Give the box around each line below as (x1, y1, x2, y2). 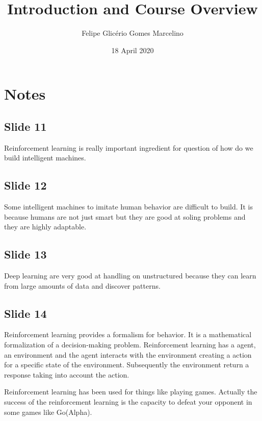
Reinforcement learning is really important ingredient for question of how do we (4, 142, 253, 153)
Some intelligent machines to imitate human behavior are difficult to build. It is (4, 201, 253, 212)
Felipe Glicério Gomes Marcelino (82, 28, 184, 38)
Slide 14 (4, 305, 47, 321)
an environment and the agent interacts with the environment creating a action (4, 349, 252, 360)
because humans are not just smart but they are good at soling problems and (4, 211, 246, 222)
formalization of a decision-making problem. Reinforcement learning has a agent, (4, 339, 256, 350)
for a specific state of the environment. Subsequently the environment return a (4, 359, 249, 370)
